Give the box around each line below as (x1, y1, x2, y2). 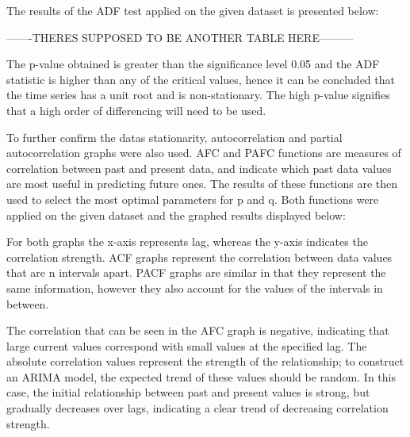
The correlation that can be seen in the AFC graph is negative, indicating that (6, 322, 389, 339)
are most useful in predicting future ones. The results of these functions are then (6, 175, 398, 192)
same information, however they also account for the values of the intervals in (6, 279, 383, 296)
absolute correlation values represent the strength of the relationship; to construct (6, 353, 404, 370)
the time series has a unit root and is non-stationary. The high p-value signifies (6, 86, 390, 103)
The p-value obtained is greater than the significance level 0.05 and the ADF (6, 56, 380, 72)
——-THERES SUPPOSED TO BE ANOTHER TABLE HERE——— (6, 29, 353, 45)
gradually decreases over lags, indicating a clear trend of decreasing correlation (6, 400, 389, 416)
